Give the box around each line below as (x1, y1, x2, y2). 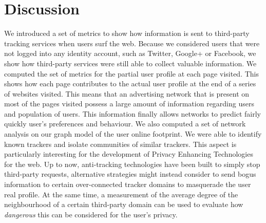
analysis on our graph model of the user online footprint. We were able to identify (4, 128, 262, 139)
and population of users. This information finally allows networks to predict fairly (4, 108, 261, 119)
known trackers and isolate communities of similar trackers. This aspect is (4, 138, 237, 149)
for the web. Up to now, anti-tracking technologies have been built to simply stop (4, 158, 260, 169)
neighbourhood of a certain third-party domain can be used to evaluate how (4, 199, 243, 210)
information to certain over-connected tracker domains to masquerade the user (4, 179, 251, 190)
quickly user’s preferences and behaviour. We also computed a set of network (4, 118, 246, 129)
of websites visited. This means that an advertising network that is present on (4, 88, 250, 99)
